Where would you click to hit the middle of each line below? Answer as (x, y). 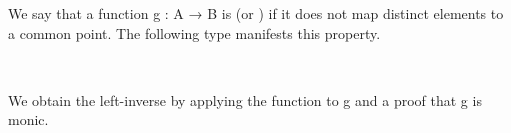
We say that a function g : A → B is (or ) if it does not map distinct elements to (256, 13)
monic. (28, 119)
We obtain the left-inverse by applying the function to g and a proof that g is (245, 99)
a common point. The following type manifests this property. (194, 32)
